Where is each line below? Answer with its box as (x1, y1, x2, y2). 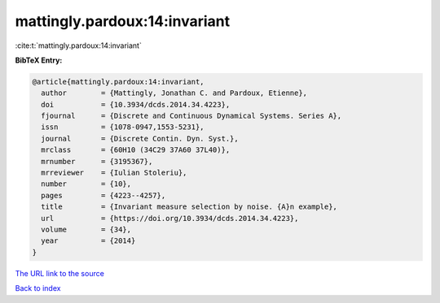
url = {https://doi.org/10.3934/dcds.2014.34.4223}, (41, 214, 299, 223)
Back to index (15, 284, 61, 293)
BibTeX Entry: (15, 55, 63, 65)
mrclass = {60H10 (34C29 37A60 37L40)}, (41, 145, 231, 154)
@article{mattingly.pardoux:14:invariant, (32, 77, 205, 86)
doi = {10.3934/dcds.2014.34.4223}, (41, 100, 231, 109)
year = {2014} (41, 236, 136, 245)
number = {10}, (41, 180, 132, 188)
